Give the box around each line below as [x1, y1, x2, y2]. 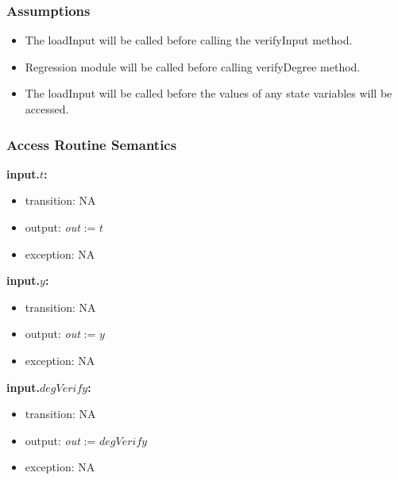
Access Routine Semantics [6, 134, 177, 154]
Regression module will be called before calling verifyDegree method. [25, 58, 361, 75]
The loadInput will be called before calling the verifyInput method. [25, 32, 353, 48]
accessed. [25, 101, 69, 117]
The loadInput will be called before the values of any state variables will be [25, 85, 392, 102]
